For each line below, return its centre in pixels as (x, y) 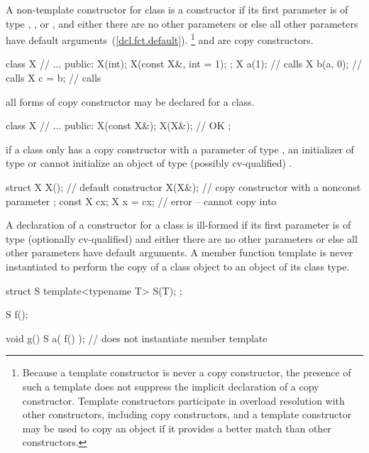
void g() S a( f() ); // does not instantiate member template (137, 338)
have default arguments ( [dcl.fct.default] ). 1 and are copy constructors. (160, 39)
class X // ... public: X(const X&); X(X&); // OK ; (119, 125)
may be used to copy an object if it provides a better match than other (177, 428)
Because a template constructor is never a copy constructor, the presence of (187, 372)
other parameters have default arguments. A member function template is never (180, 252)
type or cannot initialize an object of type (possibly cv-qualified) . (149, 163)
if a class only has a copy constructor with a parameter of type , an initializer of (180, 149)
